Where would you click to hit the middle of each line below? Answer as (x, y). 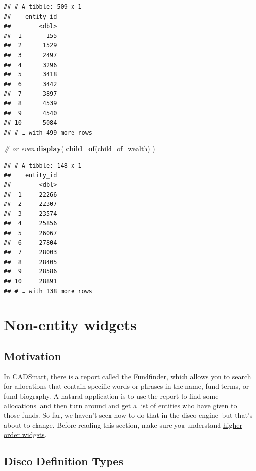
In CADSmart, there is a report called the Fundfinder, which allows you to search (128, 376)
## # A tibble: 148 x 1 (43, 165)
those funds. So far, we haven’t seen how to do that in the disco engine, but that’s (128, 415)
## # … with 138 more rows (48, 291)
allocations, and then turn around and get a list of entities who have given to (121, 405)
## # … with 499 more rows (48, 132)
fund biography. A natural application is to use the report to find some (111, 395)
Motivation (33, 355)
